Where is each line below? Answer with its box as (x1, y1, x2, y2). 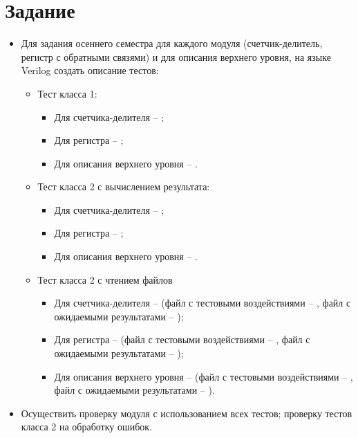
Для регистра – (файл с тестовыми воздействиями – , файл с (54, 332, 310, 347)
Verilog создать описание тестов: (21, 63, 159, 77)
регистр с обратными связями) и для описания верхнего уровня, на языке (21, 49, 331, 64)
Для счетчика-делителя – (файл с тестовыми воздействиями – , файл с (54, 295, 351, 310)
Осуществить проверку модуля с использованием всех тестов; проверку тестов (21, 405, 352, 420)
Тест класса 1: (37, 86, 97, 100)
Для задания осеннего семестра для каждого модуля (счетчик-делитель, (21, 36, 323, 51)
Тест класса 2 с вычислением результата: (37, 179, 210, 194)
